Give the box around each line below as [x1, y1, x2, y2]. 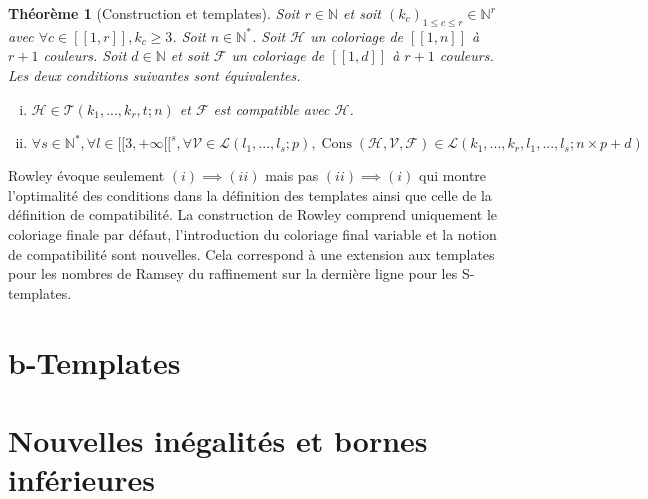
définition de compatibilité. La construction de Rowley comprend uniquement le [8, 204, 498, 225]
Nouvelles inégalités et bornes [8, 419, 428, 460]
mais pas [265, 165, 319, 186]
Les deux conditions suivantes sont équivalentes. [8, 64, 301, 85]
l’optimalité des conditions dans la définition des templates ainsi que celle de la [8, 184, 492, 205]
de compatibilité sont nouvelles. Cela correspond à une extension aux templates [8, 243, 495, 264]
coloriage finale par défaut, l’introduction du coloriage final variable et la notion [8, 223, 497, 244]
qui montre [419, 165, 487, 186]
